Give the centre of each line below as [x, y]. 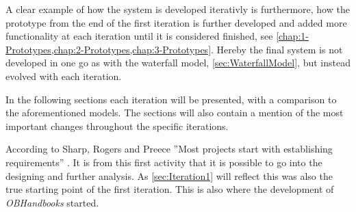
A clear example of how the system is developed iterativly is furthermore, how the [178, 9]
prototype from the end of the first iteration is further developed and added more [176, 22]
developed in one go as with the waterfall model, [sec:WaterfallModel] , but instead [178, 63]
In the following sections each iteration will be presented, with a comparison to [171, 99]
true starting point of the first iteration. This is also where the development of [170, 189]
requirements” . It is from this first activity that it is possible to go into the [164, 162]
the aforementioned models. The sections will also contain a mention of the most [175, 112]
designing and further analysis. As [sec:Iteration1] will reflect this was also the [169, 175]
